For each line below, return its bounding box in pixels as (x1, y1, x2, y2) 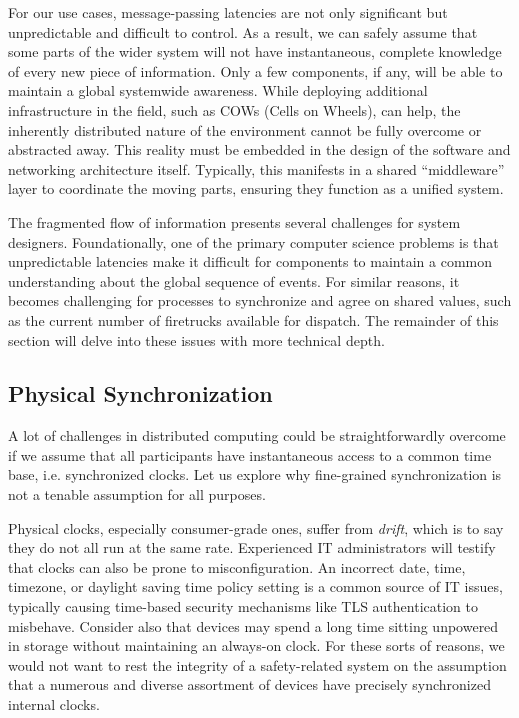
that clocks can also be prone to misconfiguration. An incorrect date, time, (8, 556, 466, 577)
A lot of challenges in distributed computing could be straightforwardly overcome (8, 425, 506, 446)
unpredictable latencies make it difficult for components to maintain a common (8, 251, 492, 272)
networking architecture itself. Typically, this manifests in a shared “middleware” (8, 158, 505, 179)
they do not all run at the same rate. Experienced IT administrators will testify (8, 537, 496, 558)
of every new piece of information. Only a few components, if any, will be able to (8, 60, 503, 81)
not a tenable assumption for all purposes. (8, 484, 266, 505)
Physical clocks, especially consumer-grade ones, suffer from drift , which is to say (8, 517, 504, 538)
